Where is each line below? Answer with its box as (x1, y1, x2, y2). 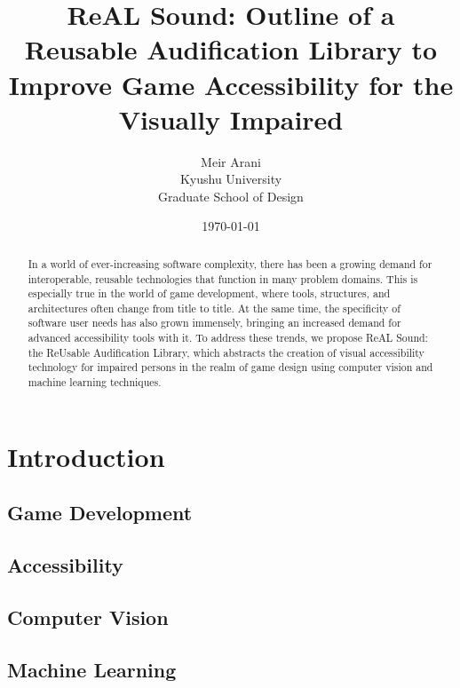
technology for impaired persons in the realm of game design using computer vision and (28, 360, 433, 375)
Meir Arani (201, 152, 261, 170)
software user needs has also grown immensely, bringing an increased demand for (28, 315, 401, 330)
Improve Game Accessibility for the (8, 66, 454, 102)
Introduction (7, 438, 165, 474)
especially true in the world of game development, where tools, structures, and (28, 286, 391, 301)
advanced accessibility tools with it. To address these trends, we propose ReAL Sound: (28, 330, 428, 345)
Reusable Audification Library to (24, 31, 438, 67)
